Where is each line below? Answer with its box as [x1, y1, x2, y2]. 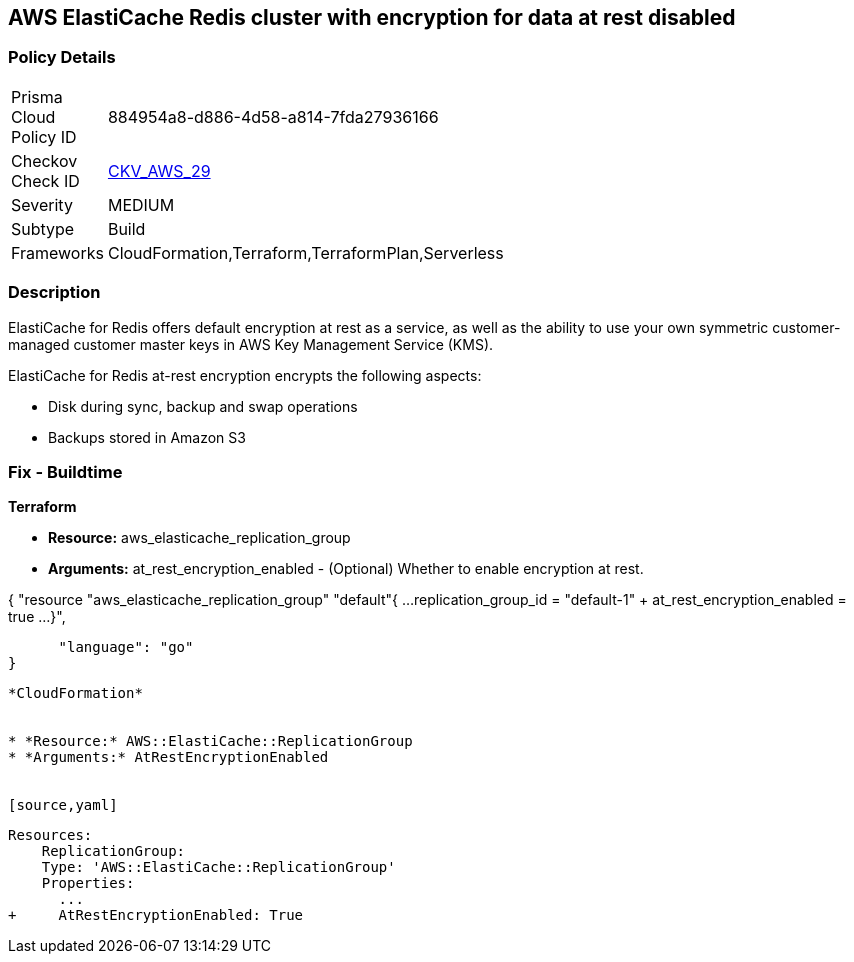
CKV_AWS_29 [107, 160, 211, 181]
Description [8, 282, 101, 303]
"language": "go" [58, 639, 194, 656]
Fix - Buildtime [8, 461, 123, 482]
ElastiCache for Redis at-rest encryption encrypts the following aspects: [8, 366, 482, 384]
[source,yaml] [8, 797, 118, 814]
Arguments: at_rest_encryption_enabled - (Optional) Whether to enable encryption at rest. [48, 560, 644, 578]
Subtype [11, 218, 75, 239]
